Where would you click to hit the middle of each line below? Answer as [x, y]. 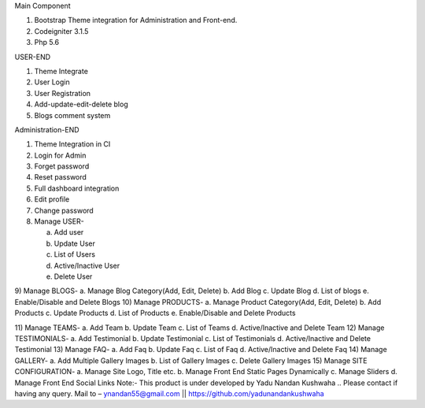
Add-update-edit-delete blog [81, 104]
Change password [64, 210]
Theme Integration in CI [72, 144]
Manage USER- [59, 221]
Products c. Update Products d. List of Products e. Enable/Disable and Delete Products [155, 313]
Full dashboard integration [77, 188]
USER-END [33, 57]
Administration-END [47, 129]
